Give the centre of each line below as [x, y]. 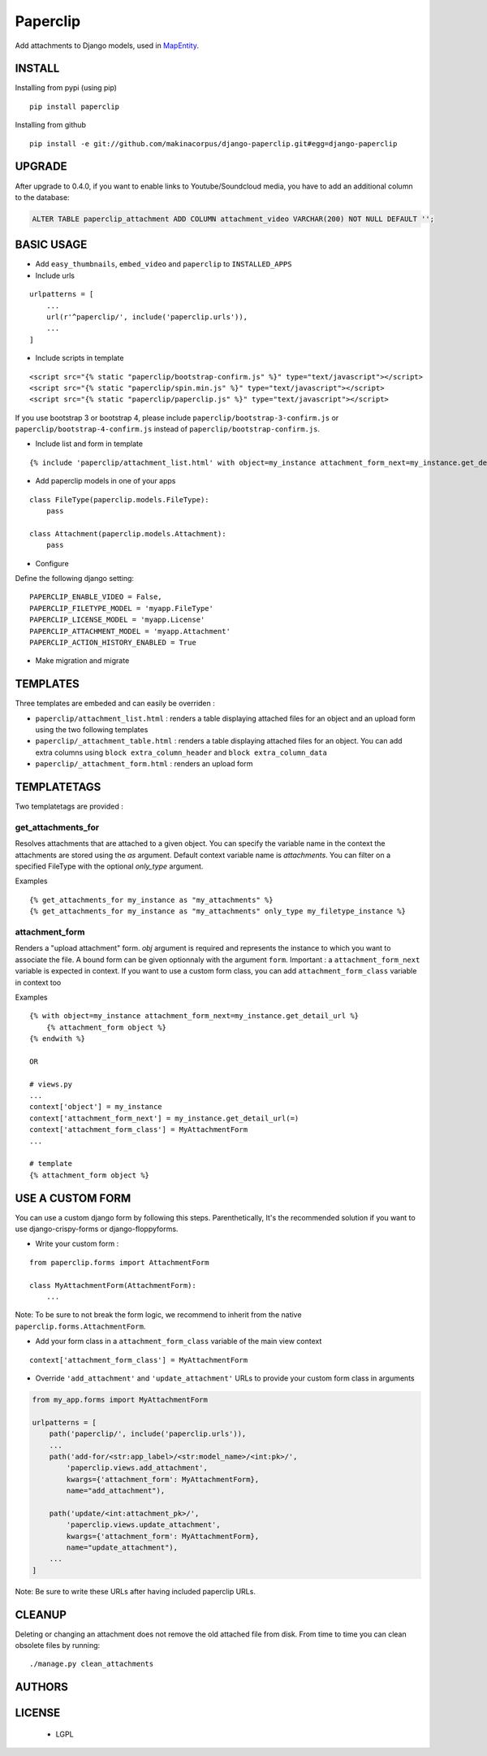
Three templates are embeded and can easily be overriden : [115, 704]
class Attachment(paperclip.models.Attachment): [128, 533]
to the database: [42, 197]
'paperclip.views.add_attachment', [137, 1468]
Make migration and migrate [82, 661]
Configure [52, 563]
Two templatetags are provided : [69, 806]
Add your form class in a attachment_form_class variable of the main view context [179, 1342]
